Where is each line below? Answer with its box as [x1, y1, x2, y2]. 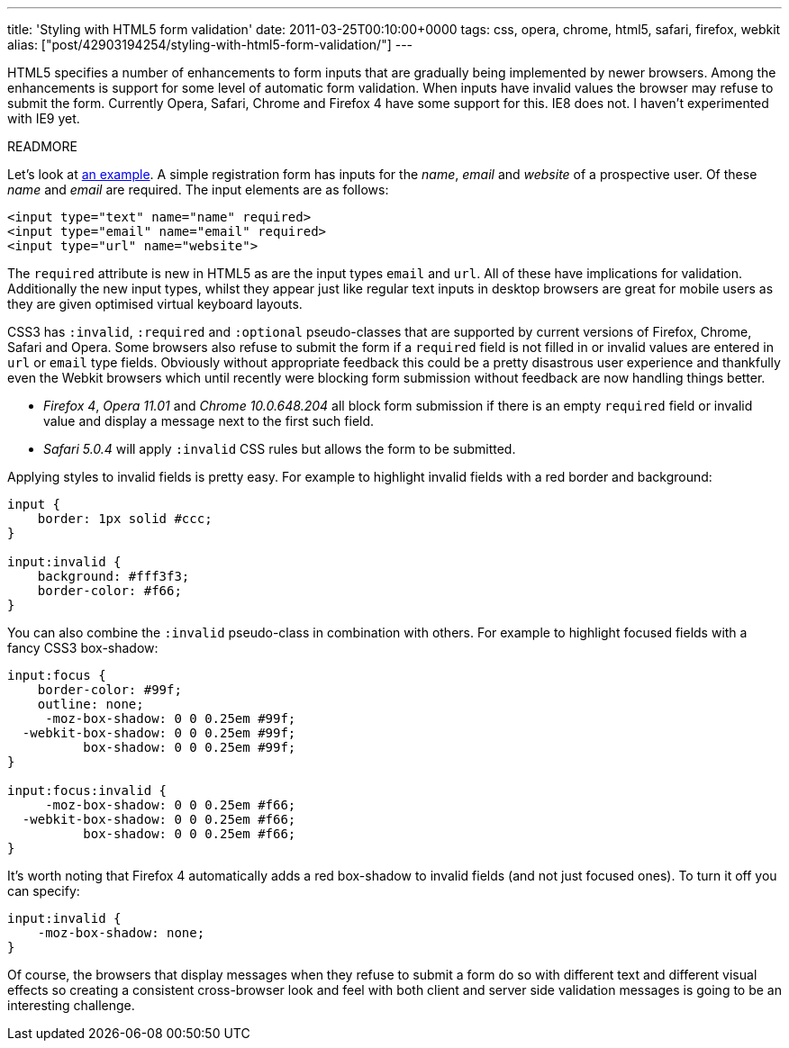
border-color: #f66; [37, 583, 182, 598]
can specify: [7, 883, 80, 899]
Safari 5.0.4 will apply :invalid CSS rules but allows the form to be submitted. [43, 441, 516, 456]
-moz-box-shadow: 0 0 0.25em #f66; [45, 798, 296, 812]
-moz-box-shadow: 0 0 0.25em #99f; [45, 711, 296, 726]
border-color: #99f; [37, 682, 182, 697]
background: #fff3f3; [37, 569, 190, 583]
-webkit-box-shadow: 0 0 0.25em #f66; [22, 812, 296, 827]
